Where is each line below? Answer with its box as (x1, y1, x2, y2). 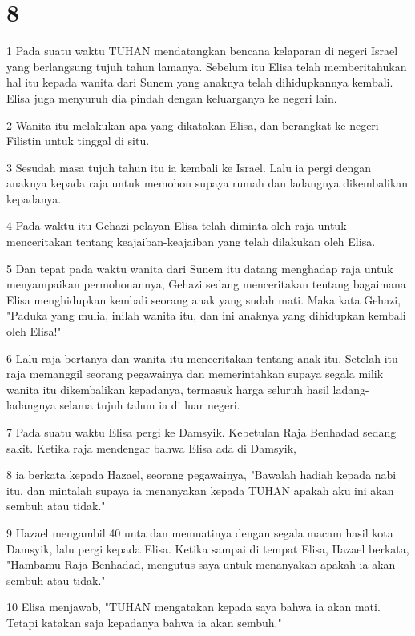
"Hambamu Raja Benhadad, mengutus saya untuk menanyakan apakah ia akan (6, 556, 396, 573)
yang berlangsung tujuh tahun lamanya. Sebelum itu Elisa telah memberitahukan (6, 58, 407, 74)
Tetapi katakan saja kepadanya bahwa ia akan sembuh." (6, 614, 282, 630)
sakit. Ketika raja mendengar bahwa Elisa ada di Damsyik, (6, 439, 296, 456)
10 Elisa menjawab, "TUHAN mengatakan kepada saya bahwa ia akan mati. (6, 598, 381, 615)
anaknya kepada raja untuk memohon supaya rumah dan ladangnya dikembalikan (6, 175, 409, 191)
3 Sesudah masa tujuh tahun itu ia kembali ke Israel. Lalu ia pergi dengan (6, 159, 372, 175)
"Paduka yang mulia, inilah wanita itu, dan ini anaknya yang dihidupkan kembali (6, 307, 406, 324)
